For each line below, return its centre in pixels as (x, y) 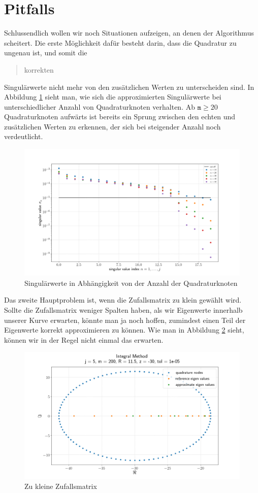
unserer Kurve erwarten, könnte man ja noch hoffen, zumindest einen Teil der (125, 320)
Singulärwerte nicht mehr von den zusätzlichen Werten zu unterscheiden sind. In (129, 87)
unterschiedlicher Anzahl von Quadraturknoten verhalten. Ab (100, 106)
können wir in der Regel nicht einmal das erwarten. (84, 339)
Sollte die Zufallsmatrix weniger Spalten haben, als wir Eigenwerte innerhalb (123, 309)
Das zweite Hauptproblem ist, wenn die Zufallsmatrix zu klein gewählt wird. (123, 300)
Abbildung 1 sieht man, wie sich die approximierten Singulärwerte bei (113, 97)
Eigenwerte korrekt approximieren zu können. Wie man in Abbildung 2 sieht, (124, 330)
